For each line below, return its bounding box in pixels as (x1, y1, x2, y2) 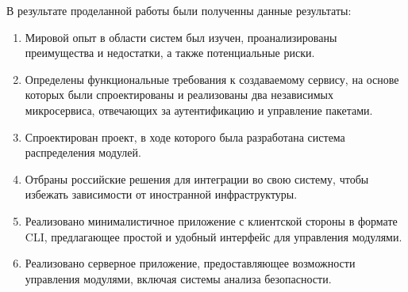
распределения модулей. (25, 144, 141, 161)
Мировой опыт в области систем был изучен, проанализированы (25, 28, 337, 45)
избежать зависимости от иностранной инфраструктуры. (25, 186, 298, 203)
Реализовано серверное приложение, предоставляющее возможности (25, 255, 356, 271)
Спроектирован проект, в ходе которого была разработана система (25, 128, 345, 145)
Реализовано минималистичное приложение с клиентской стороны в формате (25, 212, 398, 229)
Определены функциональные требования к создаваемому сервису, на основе (25, 70, 399, 87)
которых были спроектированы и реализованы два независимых (25, 86, 334, 103)
